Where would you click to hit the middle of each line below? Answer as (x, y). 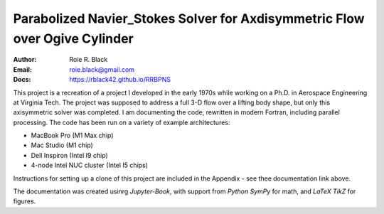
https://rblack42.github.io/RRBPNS (120, 80)
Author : (25, 60)
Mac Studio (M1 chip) (62, 145)
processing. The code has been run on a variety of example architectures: (122, 122)
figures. (25, 201)
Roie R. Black (89, 60)
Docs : (22, 80)
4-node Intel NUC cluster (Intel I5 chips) (90, 165)
